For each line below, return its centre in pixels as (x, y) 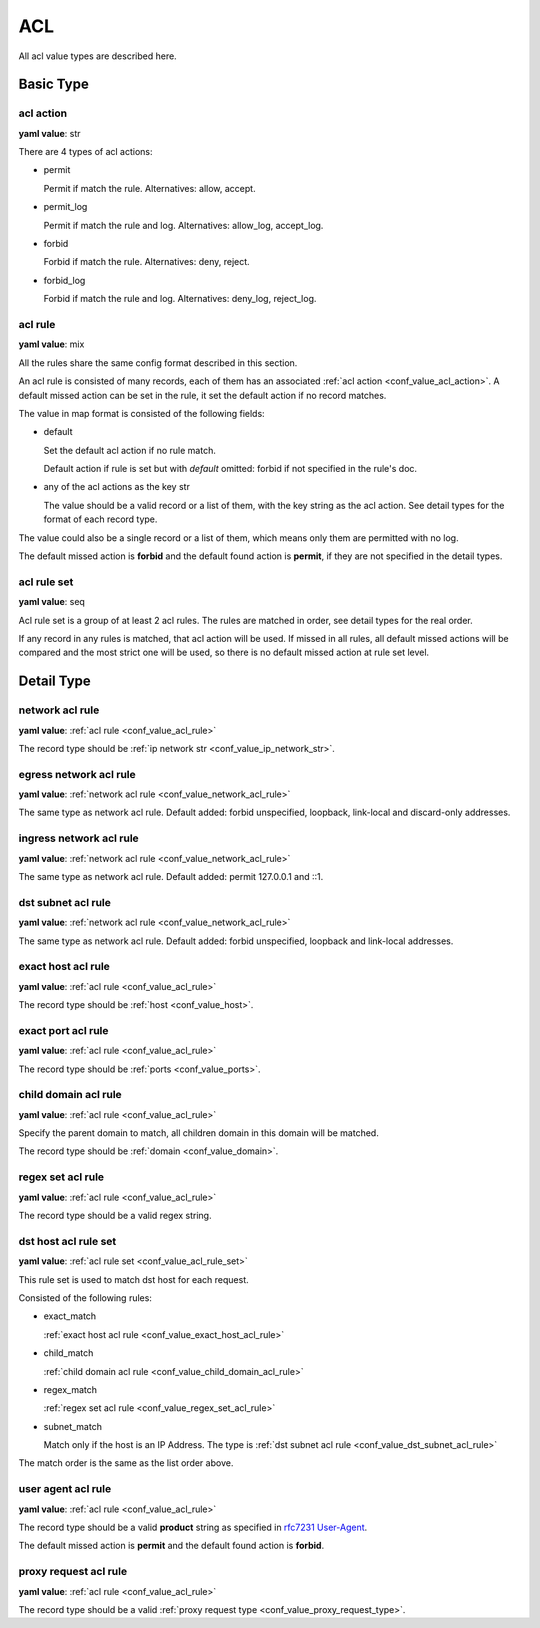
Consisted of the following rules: (85, 1297)
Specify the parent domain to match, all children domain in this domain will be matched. (198, 1133)
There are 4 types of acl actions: (85, 152)
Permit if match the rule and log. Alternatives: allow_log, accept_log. (183, 225)
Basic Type (53, 84)
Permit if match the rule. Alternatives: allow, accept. (149, 188)
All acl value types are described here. (97, 56)
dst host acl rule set (67, 1241)
